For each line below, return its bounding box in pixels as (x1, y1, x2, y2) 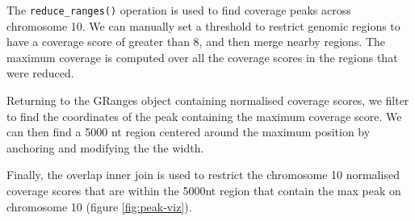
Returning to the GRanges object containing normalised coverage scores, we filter (6, 92, 409, 109)
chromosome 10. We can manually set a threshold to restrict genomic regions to (6, 17, 400, 34)
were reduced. (6, 65, 74, 81)
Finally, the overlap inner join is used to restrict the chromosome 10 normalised (6, 166, 400, 183)
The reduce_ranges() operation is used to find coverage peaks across (6, 2, 351, 18)
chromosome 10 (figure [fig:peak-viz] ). (6, 198, 192, 215)
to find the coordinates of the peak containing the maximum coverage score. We (6, 107, 402, 124)
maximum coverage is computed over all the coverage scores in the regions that (6, 48, 398, 65)
